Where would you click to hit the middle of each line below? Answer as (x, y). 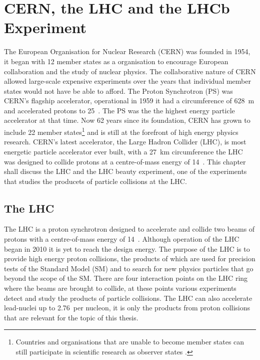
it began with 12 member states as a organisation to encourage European (116, 61)
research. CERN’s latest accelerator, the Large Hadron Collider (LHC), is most (125, 142)
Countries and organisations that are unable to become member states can (130, 342)
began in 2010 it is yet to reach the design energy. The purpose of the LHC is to (127, 248)
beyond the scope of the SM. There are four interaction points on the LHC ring (126, 278)
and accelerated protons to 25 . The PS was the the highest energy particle (119, 110)
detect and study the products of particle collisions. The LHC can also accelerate (128, 298)
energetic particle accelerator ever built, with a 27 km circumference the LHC (123, 151)
